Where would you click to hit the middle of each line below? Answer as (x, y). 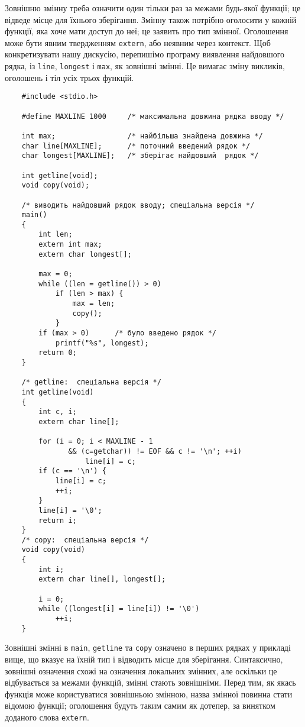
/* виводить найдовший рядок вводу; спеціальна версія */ (138, 205)
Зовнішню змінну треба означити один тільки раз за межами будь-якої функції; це (153, 8)
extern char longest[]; (85, 254)
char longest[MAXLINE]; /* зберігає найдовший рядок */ (140, 156)
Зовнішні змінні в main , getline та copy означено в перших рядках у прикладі (148, 647)
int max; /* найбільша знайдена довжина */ (142, 136)
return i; (58, 520)
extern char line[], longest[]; (102, 579)
